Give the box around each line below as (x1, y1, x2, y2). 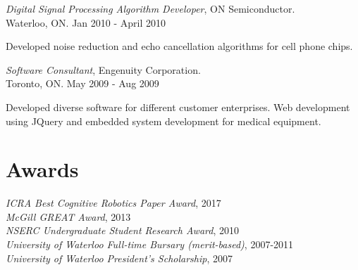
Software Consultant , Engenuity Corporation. (6, 62, 201, 77)
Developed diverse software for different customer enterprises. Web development (6, 99, 350, 114)
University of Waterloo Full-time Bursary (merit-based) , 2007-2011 (6, 237, 294, 252)
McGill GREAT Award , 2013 (6, 209, 131, 224)
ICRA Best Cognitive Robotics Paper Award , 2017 (6, 195, 221, 210)
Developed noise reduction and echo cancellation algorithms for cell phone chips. (6, 39, 353, 53)
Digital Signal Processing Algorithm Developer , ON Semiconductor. (6, 1, 295, 15)
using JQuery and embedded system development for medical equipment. (6, 113, 321, 128)
